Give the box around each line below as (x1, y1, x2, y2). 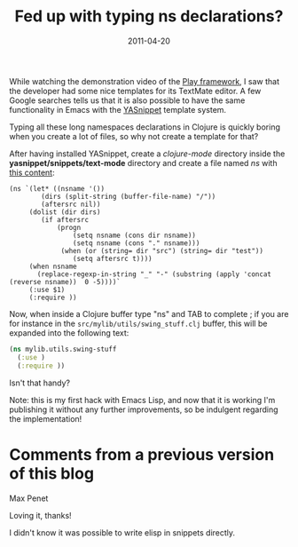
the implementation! (9, 413, 82, 424)
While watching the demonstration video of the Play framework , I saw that (9, 75, 279, 86)
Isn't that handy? (9, 377, 71, 388)
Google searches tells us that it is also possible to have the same (9, 95, 246, 106)
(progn (56, 223, 82, 232)
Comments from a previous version (9, 444, 275, 464)
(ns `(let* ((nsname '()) (9, 184, 105, 193)
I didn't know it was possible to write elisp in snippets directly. (9, 527, 236, 538)
